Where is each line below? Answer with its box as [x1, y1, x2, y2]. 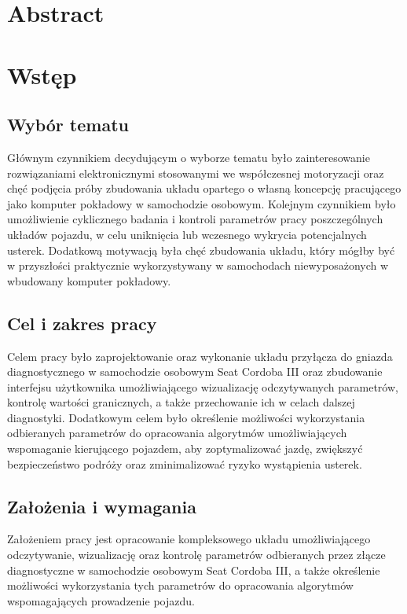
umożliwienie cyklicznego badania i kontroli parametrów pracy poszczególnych [7, 211, 383, 227]
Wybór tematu [7, 112, 129, 137]
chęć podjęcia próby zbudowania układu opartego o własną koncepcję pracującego [7, 180, 401, 197]
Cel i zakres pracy [7, 311, 157, 335]
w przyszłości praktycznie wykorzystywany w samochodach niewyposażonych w [7, 257, 389, 274]
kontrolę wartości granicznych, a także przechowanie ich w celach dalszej [7, 394, 355, 410]
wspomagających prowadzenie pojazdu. [7, 592, 195, 608]
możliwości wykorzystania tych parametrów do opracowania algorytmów [7, 577, 354, 594]
